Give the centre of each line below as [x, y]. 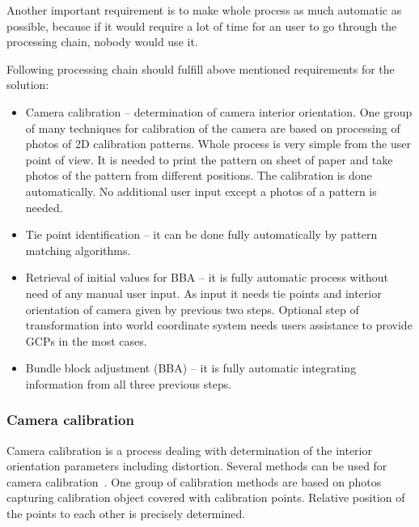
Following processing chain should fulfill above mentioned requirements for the [201, 68]
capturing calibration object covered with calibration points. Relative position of [206, 497]
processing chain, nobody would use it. [102, 42]
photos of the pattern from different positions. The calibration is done [199, 175]
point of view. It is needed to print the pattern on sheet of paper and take [209, 159]
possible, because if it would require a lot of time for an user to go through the [202, 25]
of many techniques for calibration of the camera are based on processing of [213, 127]
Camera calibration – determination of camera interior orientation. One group [219, 111]
